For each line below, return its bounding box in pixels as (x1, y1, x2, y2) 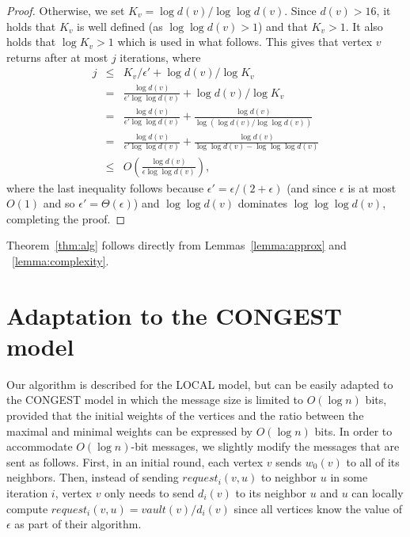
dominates (237, 195, 287, 211)
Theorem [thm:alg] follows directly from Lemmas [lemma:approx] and (6, 237, 347, 253)
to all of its (346, 453, 400, 470)
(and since (287, 179, 336, 196)
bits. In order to (314, 422, 393, 439)
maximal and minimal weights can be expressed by (6, 422, 252, 439)
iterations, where (120, 48, 201, 65)
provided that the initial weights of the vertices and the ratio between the (6, 407, 364, 423)
